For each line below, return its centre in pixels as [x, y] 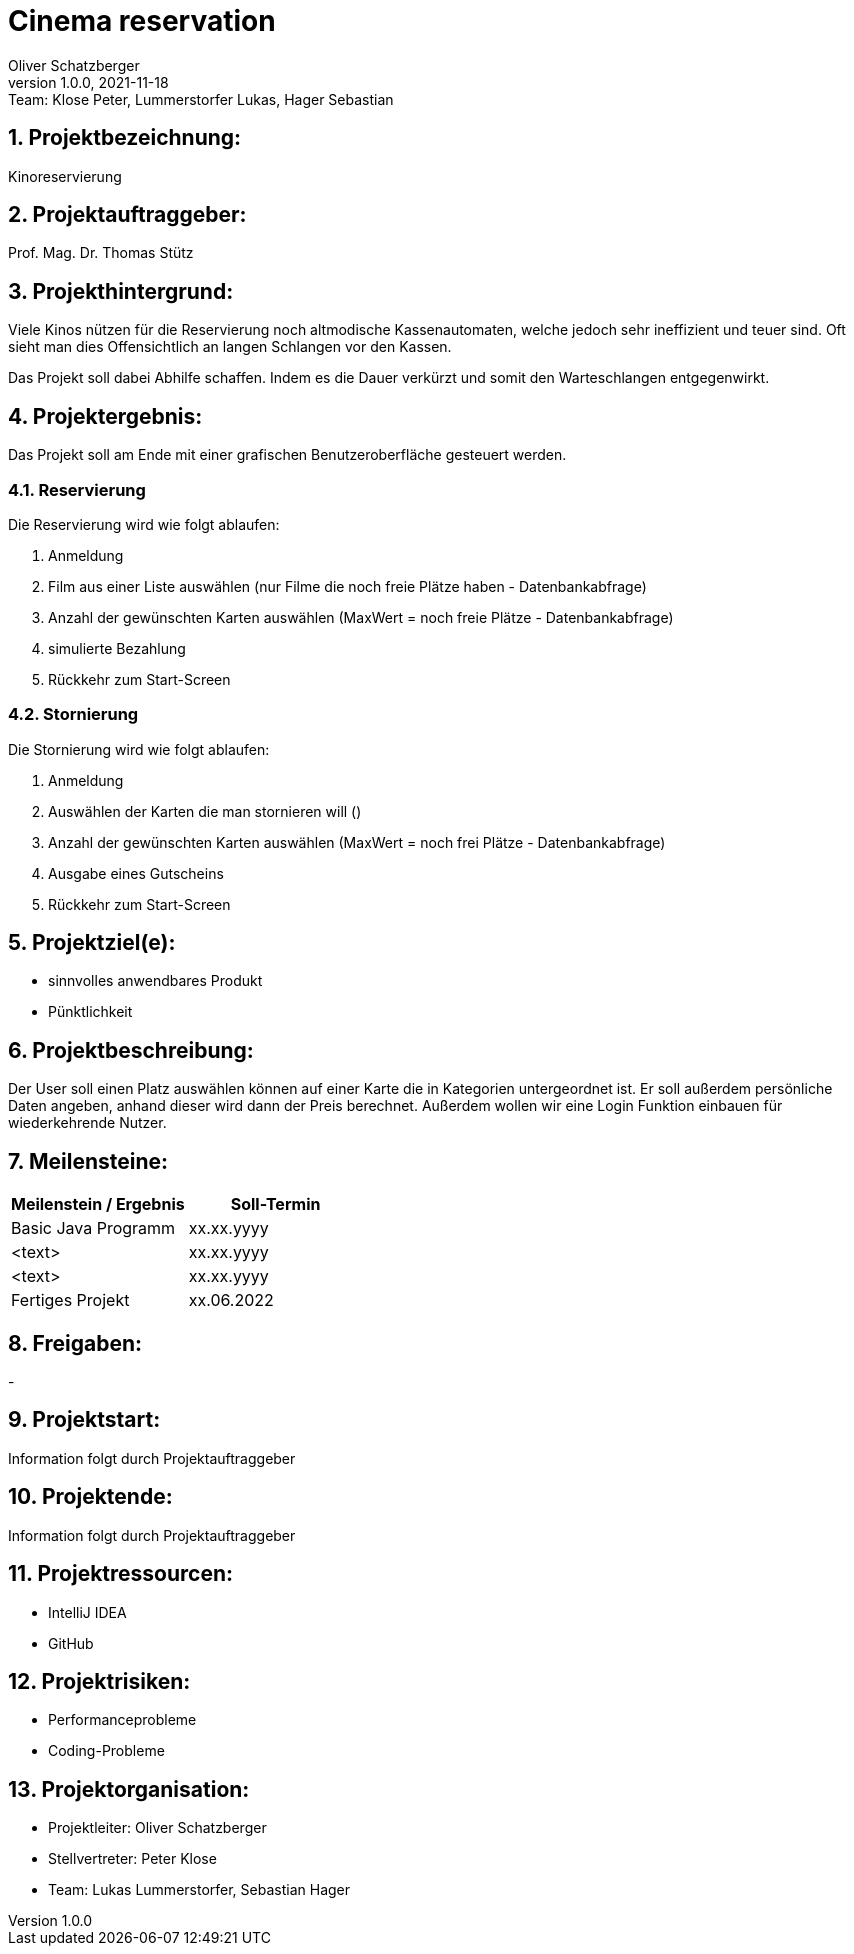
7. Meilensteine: [88, 1161]
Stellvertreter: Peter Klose [132, 1859]
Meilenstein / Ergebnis [98, 1204]
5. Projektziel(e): [92, 943]
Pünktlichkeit [90, 1012]
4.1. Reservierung [77, 489]
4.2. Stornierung [73, 714]
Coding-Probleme [106, 1751]
